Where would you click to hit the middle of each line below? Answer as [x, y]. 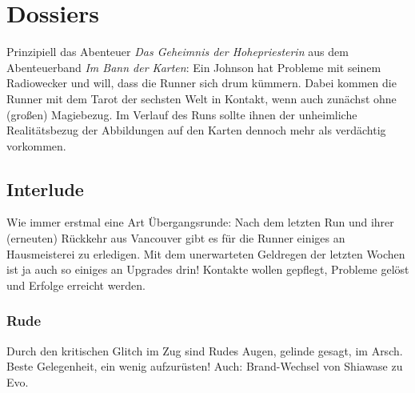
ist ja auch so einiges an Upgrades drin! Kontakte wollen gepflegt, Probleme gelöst [208, 269]
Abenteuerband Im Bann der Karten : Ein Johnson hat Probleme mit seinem [194, 67]
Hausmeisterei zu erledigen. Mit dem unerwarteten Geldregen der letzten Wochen [206, 253]
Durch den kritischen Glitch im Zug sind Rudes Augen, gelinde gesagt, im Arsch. [205, 350]
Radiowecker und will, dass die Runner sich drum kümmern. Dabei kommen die [202, 83]
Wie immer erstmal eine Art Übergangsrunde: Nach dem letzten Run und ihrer [200, 222]
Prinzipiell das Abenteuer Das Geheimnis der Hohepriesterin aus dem [178, 52]
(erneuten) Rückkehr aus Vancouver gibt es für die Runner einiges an [176, 238]
